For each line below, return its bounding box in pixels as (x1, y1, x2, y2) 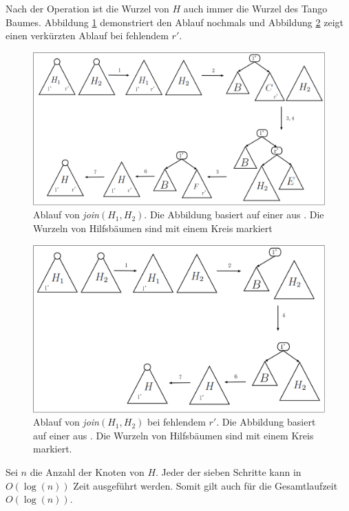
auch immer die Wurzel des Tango (183, 1, 328, 15)
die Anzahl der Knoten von (30, 464, 145, 479)
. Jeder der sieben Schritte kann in (156, 464, 302, 479)
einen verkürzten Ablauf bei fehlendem (6, 28, 169, 43)
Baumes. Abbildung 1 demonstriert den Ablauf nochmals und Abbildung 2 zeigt (6, 14, 343, 29)
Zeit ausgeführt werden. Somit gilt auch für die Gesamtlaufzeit (73, 478, 338, 492)
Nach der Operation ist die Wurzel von (6, 1, 169, 15)
